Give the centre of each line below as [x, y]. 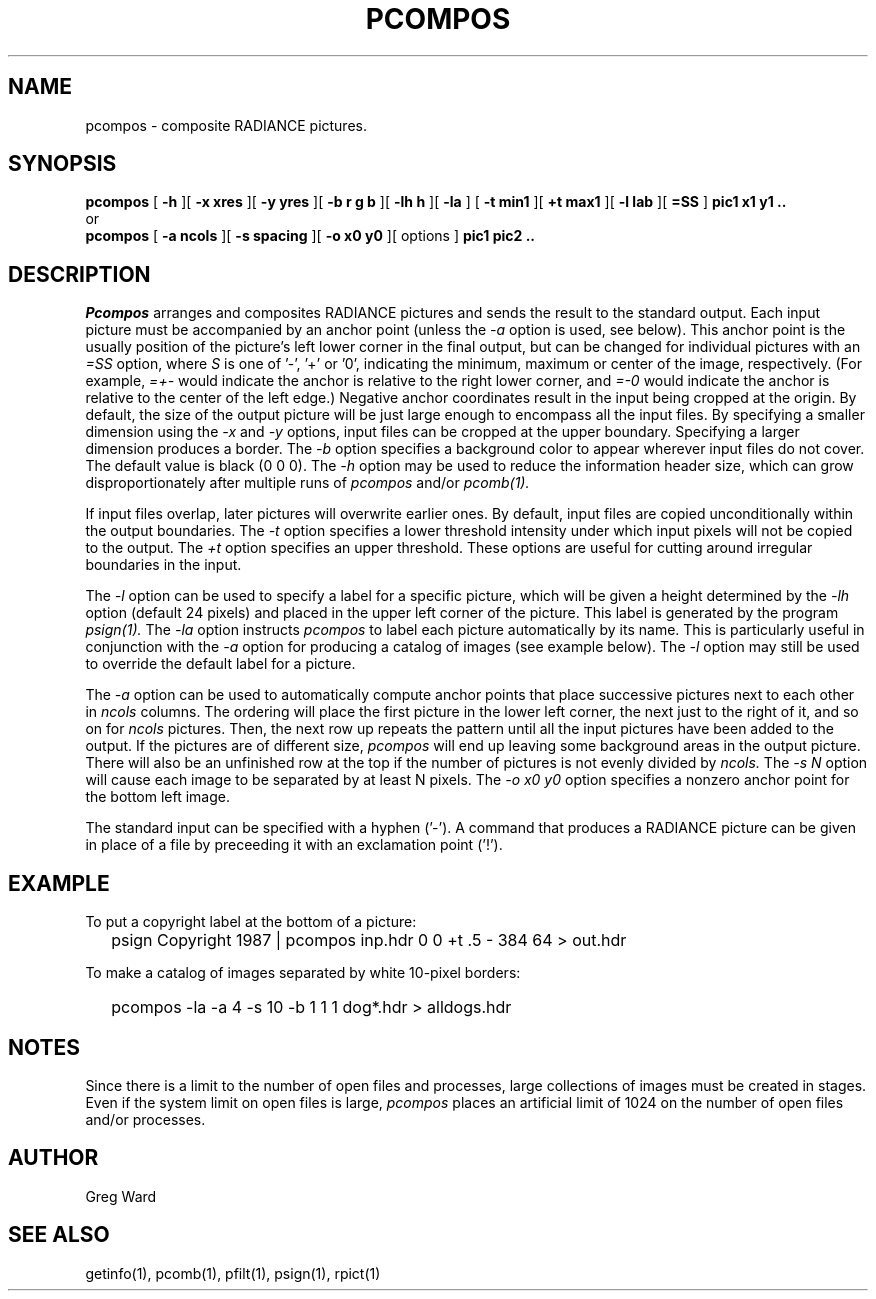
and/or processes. [145, 1119]
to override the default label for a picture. [220, 664]
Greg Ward [121, 1196]
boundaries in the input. [163, 565]
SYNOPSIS [62, 164]
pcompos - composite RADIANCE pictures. [226, 125]
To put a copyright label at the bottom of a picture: [251, 922]
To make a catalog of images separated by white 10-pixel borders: [303, 973]
